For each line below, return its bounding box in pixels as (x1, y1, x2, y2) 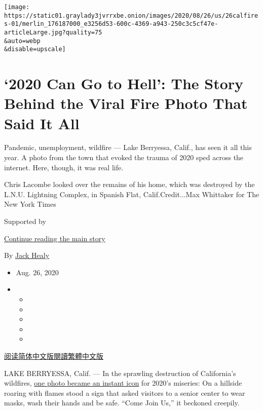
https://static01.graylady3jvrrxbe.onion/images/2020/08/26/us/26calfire (4, 12, 258, 19)
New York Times (4, 199, 56, 209)
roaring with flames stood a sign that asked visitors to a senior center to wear (4, 387, 245, 398)
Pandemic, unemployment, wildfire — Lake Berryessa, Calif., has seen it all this (4, 142, 252, 153)
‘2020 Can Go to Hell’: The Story (4, 73, 244, 94)
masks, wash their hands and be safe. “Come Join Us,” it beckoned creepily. (4, 397, 240, 408)
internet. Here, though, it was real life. (4, 162, 124, 172)
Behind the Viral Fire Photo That (4, 93, 248, 114)
